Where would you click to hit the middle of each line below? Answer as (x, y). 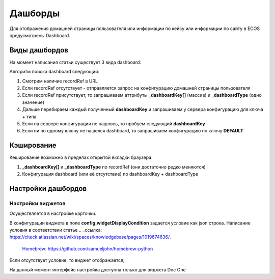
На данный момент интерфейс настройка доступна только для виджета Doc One (98, 269)
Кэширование (33, 145)
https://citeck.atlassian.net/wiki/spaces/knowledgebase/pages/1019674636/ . (90, 237)
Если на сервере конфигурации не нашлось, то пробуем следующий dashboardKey (114, 123)
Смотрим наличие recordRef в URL (60, 81)
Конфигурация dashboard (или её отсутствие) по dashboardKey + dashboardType (110, 174)
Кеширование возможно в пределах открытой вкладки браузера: (81, 157)
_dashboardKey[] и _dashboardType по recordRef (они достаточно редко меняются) (114, 167)
